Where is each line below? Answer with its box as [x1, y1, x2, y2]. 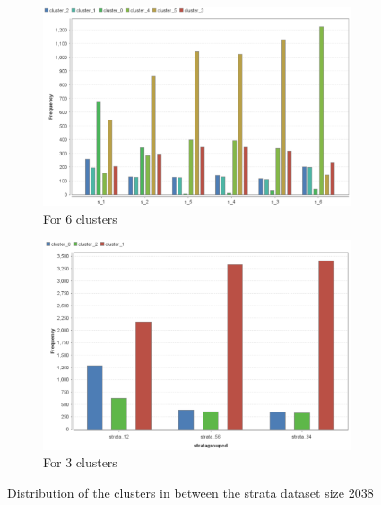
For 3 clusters [43, 453, 117, 472]
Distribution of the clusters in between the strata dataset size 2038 [7, 483, 374, 501]
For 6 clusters [43, 208, 117, 227]
